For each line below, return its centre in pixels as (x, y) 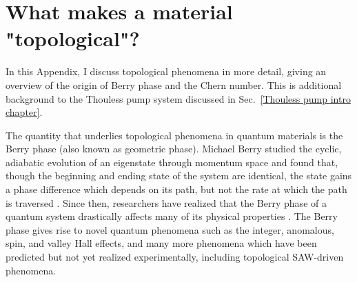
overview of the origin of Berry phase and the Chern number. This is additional (174, 84)
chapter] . (24, 112)
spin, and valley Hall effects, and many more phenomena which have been (161, 243)
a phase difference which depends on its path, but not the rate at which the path (176, 189)
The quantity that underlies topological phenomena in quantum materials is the (174, 135)
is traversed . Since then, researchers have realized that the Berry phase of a (166, 202)
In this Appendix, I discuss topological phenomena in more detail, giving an (166, 71)
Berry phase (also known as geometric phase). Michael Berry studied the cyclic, (174, 149)
